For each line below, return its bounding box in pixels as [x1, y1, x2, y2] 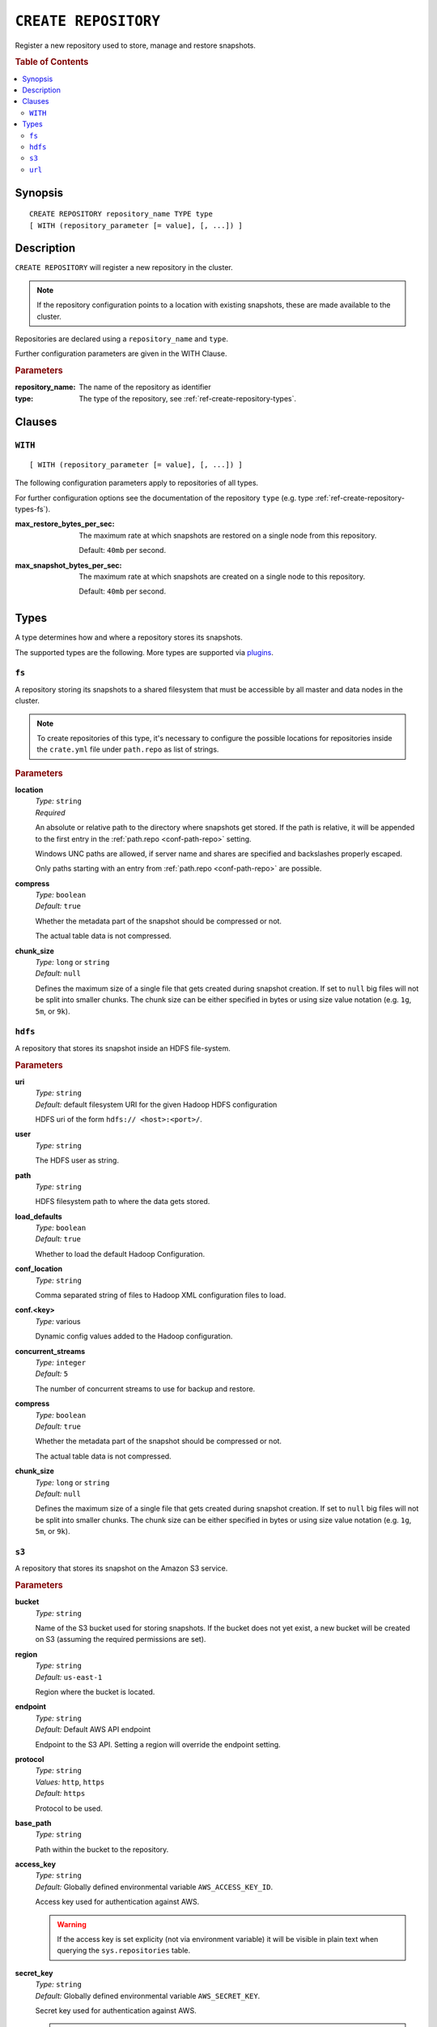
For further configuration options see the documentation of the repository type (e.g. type [15, 493, 314, 503]
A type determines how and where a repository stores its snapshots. [15, 632, 243, 642]
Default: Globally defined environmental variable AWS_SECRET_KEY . [35, 1991, 261, 2000]
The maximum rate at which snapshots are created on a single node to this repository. [78, 572, 366, 581]
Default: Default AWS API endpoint [35, 1725, 151, 1734]
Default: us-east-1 [35, 1672, 103, 1682]
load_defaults [15, 1211, 62, 1221]
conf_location [15, 1264, 63, 1274]
